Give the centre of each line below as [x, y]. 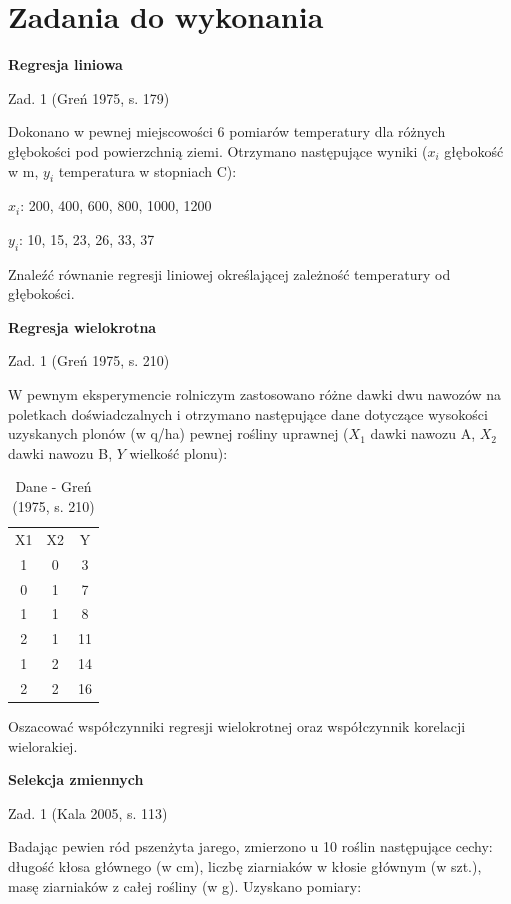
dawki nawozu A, [423, 433]
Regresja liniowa [65, 64]
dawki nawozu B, [60, 452]
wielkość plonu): [178, 452]
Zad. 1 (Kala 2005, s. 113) [88, 812]
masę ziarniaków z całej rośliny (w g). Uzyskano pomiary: [185, 885]
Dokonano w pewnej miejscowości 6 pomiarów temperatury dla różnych [227, 131]
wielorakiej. [43, 745]
